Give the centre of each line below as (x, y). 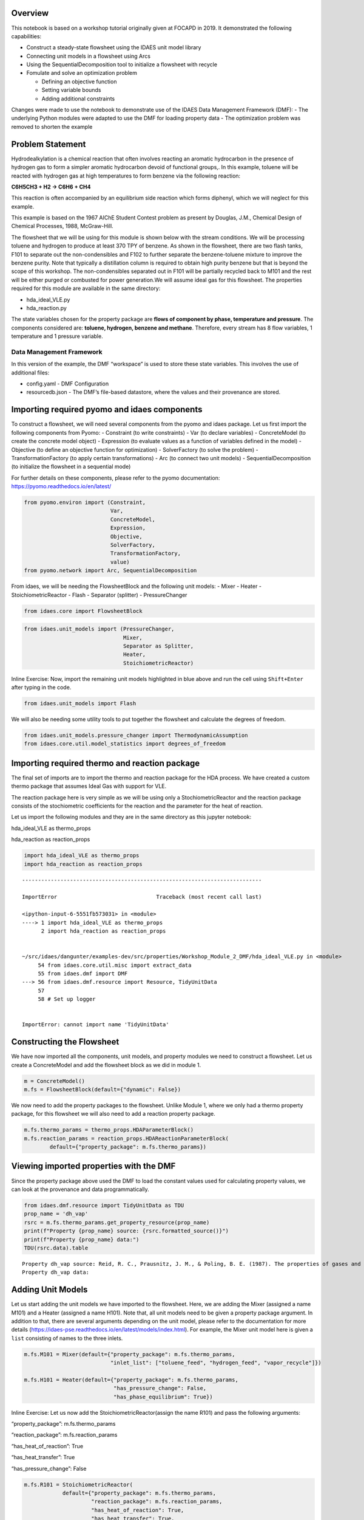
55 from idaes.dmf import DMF (83, 973)
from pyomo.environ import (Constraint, (85, 503)
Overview (30, 13)
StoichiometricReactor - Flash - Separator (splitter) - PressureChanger (99, 595)
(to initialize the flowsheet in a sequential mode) (71, 467)
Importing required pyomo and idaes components (107, 409)
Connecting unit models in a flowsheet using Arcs (89, 56)
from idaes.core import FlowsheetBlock (83, 611)
